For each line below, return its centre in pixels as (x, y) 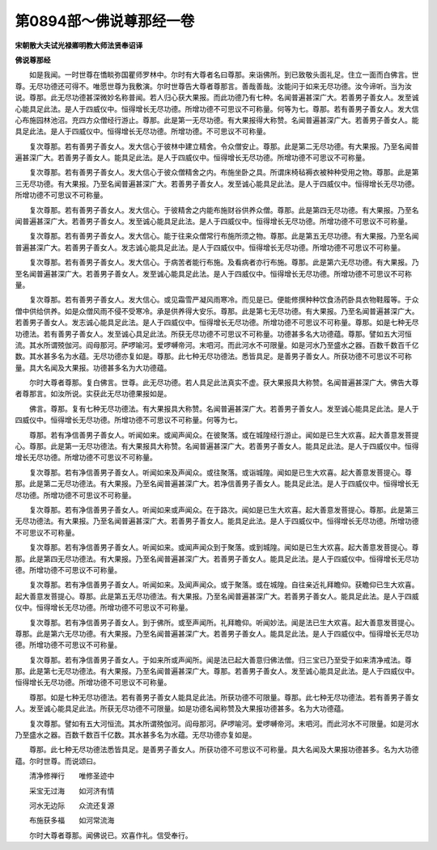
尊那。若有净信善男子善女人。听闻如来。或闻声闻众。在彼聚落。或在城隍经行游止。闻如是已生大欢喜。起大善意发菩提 (224, 435)
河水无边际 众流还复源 (72, 806)
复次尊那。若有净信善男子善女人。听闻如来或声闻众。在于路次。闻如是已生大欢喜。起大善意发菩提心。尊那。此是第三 (224, 510)
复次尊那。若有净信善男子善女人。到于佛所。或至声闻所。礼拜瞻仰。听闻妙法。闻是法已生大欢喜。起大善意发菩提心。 (224, 622)
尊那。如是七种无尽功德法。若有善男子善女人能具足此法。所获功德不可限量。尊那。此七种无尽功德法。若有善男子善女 (224, 697)
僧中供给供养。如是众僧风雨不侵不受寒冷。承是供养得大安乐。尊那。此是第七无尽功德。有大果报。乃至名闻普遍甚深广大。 (217, 311)
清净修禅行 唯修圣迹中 (72, 776)
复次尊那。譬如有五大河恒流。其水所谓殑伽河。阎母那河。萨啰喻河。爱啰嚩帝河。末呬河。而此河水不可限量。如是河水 (224, 723)
